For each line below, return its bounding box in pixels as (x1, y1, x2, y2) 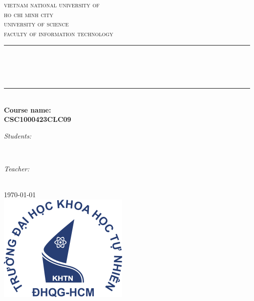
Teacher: (4, 163, 30, 174)
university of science (4, 19, 69, 29)
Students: (4, 130, 32, 140)
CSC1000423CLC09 (4, 114, 71, 124)
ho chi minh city (4, 9, 53, 19)
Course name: (4, 104, 51, 115)
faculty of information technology (4, 28, 113, 38)
